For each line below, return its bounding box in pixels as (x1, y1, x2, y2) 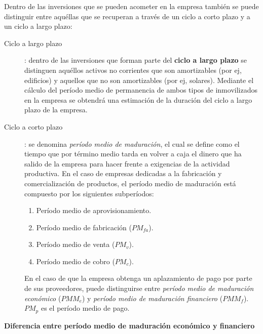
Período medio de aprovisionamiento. (36, 205, 152, 216)
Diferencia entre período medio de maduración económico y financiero (4, 320, 255, 330)
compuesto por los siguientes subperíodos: (24, 188, 154, 198)
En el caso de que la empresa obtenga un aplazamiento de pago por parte (24, 273, 252, 283)
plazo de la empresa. (24, 104, 88, 115)
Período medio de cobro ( (36, 256, 115, 266)
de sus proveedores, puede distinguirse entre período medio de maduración (24, 283, 254, 294)
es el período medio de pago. (41, 303, 130, 313)
